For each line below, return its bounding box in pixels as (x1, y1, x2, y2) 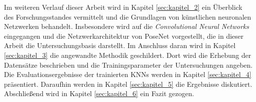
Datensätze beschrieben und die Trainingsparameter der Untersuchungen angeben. (4, 59, 253, 70)
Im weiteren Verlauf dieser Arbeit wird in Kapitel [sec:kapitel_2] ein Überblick (4, 2, 243, 12)
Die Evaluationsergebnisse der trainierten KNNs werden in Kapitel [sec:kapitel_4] (4, 69, 252, 79)
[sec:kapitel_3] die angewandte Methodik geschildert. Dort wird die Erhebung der (4, 50, 251, 60)
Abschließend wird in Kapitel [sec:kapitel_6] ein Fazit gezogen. (4, 88, 194, 99)
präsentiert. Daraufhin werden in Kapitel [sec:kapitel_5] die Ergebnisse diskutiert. (4, 78, 253, 89)
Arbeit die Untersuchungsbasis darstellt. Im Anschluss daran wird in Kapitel (4, 40, 236, 51)
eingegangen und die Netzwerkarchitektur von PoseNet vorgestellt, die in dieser (4, 30, 244, 41)
